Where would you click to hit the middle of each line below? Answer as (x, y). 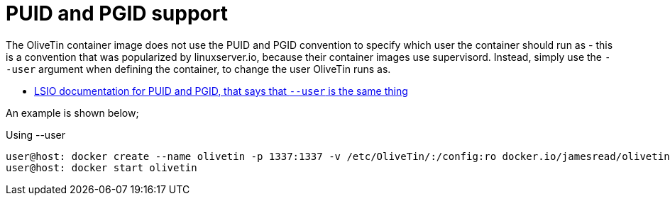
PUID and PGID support (117, 13)
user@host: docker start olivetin (101, 167)
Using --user (35, 134)
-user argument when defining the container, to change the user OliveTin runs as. (198, 69)
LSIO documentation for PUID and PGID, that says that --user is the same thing (221, 91)
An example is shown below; (72, 113)
